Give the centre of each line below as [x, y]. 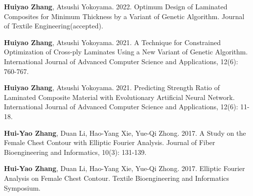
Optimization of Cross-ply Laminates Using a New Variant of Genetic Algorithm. [126, 52]
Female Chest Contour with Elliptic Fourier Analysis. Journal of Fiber [110, 142]
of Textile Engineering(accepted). [54, 26]
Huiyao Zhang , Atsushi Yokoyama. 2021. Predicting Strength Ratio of [112, 87]
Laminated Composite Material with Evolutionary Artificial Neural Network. [119, 97]
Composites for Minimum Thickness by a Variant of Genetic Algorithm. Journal [124, 16]
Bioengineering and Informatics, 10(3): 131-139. [75, 152]
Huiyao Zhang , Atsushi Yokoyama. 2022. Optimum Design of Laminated [116, 6]
